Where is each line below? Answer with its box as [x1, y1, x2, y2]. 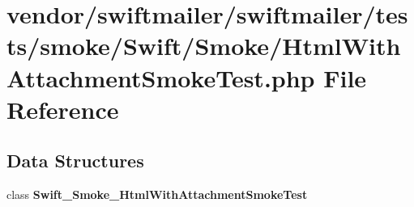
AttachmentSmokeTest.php [6, 61, 315, 94]
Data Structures [6, 148, 144, 173]
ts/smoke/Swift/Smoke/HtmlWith [6, 29, 401, 62]
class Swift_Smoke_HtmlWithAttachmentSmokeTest [6, 186, 308, 203]
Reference [6, 92, 119, 125]
